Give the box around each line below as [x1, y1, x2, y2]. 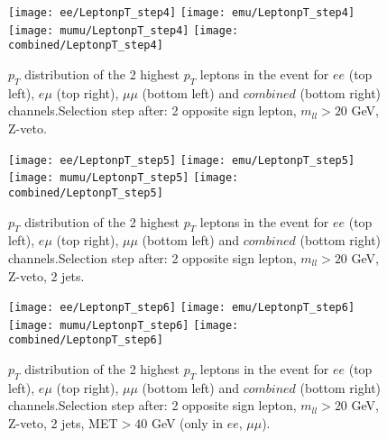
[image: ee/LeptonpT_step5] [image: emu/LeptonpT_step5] [8, 153, 355, 167]
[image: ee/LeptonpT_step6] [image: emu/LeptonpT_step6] [8, 301, 355, 315]
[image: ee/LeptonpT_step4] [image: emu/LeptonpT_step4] [8, 6, 355, 19]
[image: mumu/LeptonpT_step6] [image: [8, 318, 239, 332]
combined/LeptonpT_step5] [8, 186, 163, 199]
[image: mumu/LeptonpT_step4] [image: [8, 23, 239, 37]
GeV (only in [151, 414, 223, 433]
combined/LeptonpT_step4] [8, 39, 163, 52]
